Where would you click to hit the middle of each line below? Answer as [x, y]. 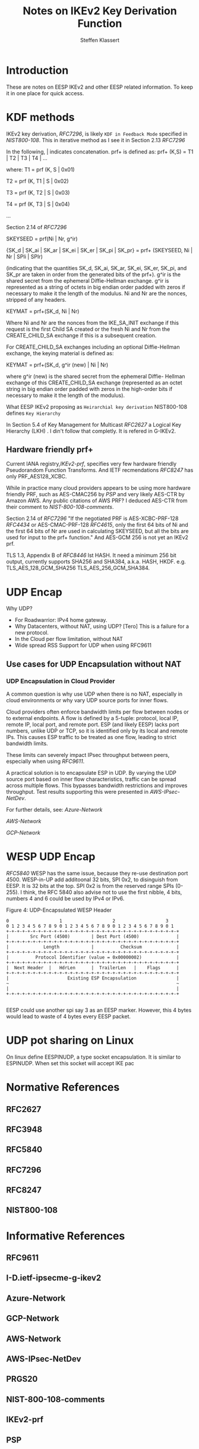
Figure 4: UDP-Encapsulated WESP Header [59, 910]
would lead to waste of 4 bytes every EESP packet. [69, 1016]
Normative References [63, 1087]
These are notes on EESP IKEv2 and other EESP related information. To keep [99, 87]
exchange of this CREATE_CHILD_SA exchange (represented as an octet [94, 383]
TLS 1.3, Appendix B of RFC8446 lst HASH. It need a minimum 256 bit [91, 555]
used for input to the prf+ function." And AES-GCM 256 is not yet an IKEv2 [97, 537]
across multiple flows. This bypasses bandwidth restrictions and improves [97, 785]
